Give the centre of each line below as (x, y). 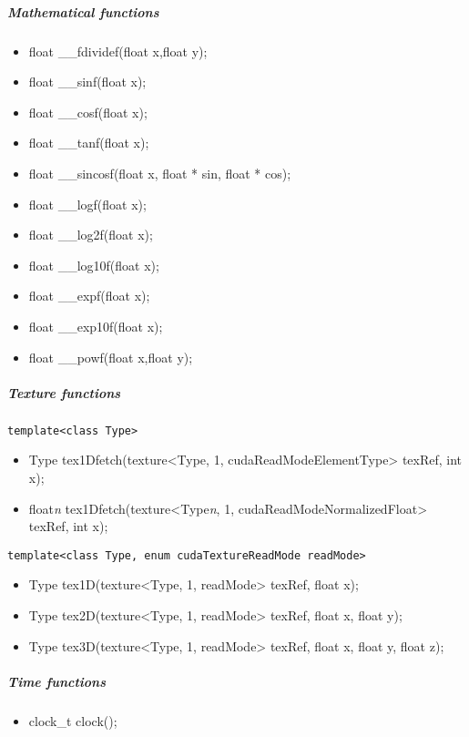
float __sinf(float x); (87, 82)
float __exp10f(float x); (96, 326)
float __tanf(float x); (89, 143)
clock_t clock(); (73, 720)
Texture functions (64, 392)
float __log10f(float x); (94, 265)
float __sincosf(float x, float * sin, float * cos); (160, 173)
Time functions (56, 681)
